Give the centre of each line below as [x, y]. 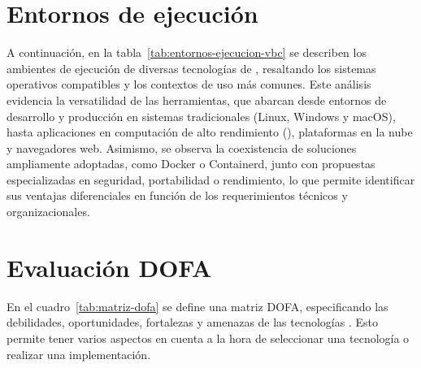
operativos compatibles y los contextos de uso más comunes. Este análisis [189, 84]
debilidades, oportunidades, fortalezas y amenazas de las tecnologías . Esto [192, 322]
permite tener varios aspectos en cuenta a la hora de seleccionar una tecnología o [208, 338]
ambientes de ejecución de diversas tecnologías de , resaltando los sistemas [191, 68]
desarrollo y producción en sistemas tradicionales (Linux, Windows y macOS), [201, 116]
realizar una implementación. [79, 354]
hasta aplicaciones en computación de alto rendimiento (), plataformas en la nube [210, 132]
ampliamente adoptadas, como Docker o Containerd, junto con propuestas [191, 164]
